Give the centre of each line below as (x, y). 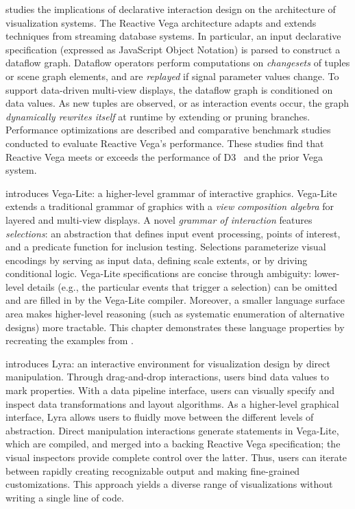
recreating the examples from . (70, 340)
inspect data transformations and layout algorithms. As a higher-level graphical (172, 403)
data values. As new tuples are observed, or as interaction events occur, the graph (177, 103)
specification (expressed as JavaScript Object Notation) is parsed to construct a (173, 49)
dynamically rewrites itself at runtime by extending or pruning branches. (158, 116)
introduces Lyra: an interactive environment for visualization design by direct (168, 363)
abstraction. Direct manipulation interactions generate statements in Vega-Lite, (172, 430)
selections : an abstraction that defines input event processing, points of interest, (173, 233)
